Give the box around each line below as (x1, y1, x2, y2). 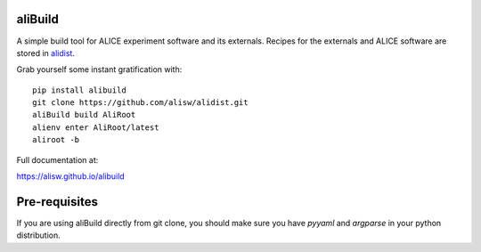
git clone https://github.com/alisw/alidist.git (32, 98, 249, 108)
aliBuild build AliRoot (32, 110, 136, 120)
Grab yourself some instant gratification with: (16, 64, 183, 75)
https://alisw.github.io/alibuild (16, 171, 125, 182)
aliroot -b (32, 134, 80, 145)
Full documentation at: (16, 154, 99, 165)
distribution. (16, 230, 61, 240)
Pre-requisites (16, 194, 98, 209)
